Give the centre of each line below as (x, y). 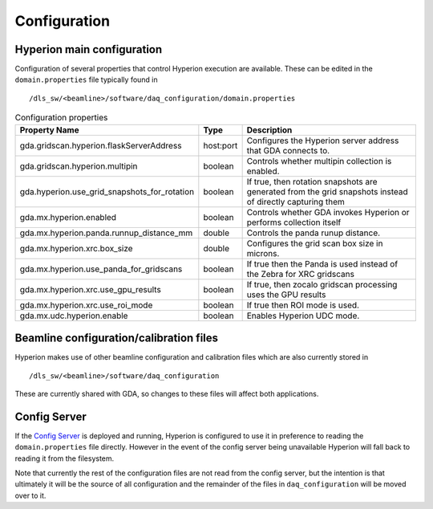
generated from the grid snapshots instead (327, 191)
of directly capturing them (295, 202)
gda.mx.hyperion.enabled (68, 217)
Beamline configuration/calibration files (117, 338)
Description (269, 130)
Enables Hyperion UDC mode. (303, 316)
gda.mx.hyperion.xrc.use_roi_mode (86, 305)
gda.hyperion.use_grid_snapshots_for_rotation (107, 191)
